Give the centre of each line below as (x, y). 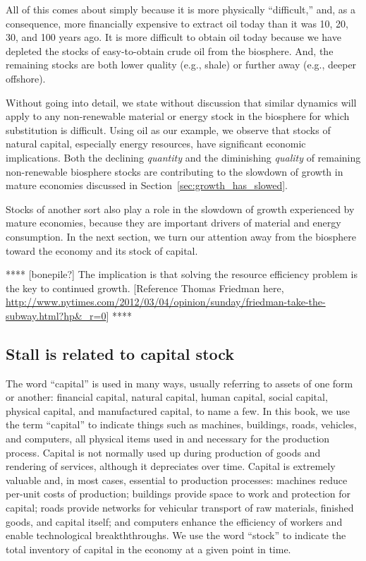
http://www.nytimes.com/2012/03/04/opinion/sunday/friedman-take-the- (166, 302)
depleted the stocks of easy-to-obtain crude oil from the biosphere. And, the (170, 50)
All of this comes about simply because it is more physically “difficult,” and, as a (181, 9)
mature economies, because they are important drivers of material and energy (173, 223)
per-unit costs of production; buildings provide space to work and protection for (178, 494)
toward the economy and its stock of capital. (102, 250)
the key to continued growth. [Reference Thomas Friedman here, (145, 288)
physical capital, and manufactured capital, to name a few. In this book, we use (178, 410)
